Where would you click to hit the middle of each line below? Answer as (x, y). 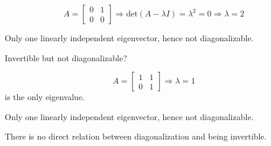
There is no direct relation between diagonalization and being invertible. (136, 136)
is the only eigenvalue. (45, 97)
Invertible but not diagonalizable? (66, 57)
